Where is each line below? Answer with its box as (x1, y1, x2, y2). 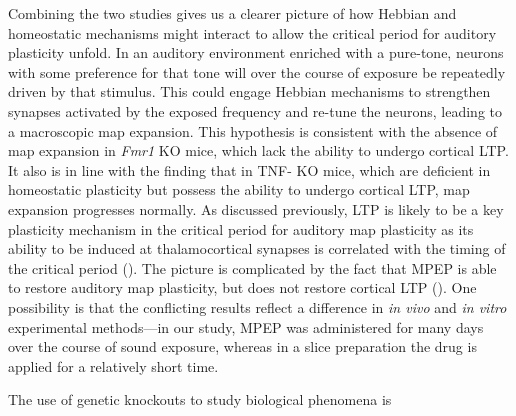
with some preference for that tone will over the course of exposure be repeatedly (8, 61, 506, 82)
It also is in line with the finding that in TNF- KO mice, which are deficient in (8, 159, 491, 180)
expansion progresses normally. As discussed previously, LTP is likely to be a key (8, 198, 504, 219)
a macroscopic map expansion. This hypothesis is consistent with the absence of (8, 120, 498, 141)
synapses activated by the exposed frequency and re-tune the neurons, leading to (8, 100, 503, 121)
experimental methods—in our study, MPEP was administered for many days (8, 316, 484, 337)
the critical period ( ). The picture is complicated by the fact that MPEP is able (8, 257, 497, 278)
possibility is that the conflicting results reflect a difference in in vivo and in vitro (8, 296, 507, 317)
